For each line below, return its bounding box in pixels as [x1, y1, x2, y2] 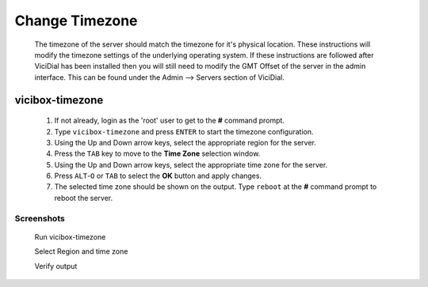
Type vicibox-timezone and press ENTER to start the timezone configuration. [54, 127, 314, 136]
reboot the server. [54, 193, 113, 202]
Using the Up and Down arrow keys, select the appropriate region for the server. [54, 138, 316, 147]
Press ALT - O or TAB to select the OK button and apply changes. [54, 171, 262, 181]
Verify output [34, 261, 78, 270]
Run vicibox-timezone [34, 232, 106, 241]
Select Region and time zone [34, 247, 128, 256]
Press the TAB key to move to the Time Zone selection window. [54, 149, 261, 158]
